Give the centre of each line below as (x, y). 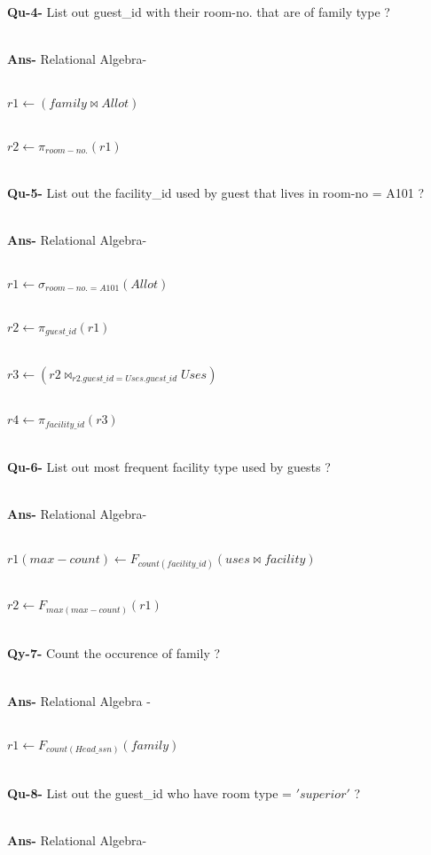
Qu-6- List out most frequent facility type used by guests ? (169, 467)
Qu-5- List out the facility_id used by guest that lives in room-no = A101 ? (216, 192)
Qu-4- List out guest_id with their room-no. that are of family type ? (199, 12)
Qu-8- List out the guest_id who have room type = (149, 792)
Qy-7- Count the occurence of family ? (114, 653)
